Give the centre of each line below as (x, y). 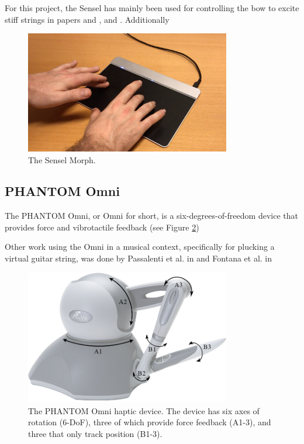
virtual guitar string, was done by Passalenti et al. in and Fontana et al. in (139, 258)
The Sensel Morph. (62, 159)
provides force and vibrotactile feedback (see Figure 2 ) (102, 227)
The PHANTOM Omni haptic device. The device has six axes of (144, 410)
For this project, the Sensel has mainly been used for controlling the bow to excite (152, 8)
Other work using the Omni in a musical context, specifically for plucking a (140, 247)
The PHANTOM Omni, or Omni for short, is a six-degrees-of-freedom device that (151, 216)
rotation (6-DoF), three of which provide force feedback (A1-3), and (150, 422)
